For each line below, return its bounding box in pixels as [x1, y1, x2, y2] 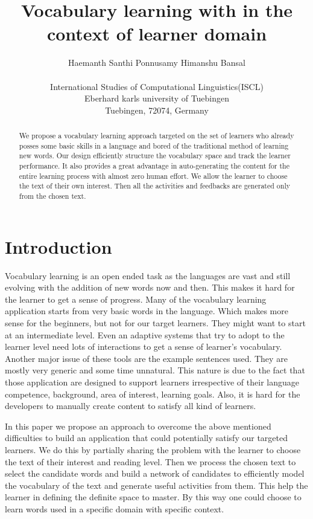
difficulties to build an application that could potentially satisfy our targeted [5, 431, 288, 444]
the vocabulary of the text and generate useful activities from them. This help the [5, 479, 308, 491]
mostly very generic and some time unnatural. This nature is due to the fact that [5, 364, 305, 376]
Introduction [5, 234, 112, 259]
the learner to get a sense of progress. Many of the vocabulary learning [5, 292, 267, 305]
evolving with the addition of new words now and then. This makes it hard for [5, 281, 295, 294]
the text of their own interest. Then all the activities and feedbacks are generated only [19, 181, 290, 191]
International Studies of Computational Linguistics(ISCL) [50, 80, 264, 92]
